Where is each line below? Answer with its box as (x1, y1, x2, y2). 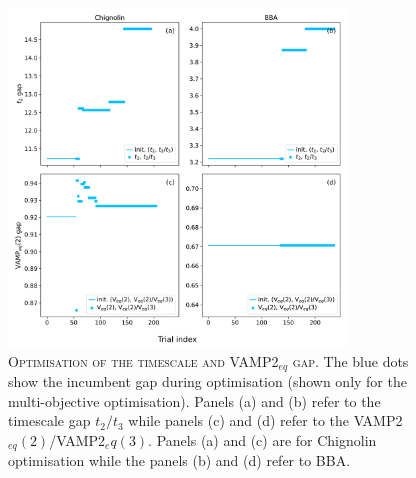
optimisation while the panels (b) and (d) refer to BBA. (8, 450, 351, 471)
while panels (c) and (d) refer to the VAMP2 (128, 410, 403, 431)
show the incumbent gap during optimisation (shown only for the (8, 371, 407, 392)
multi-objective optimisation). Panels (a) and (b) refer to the (8, 390, 381, 411)
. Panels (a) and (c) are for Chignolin (148, 430, 377, 451)
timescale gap (8, 410, 91, 431)
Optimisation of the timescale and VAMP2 (8, 350, 279, 371)
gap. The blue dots (292, 350, 409, 371)
